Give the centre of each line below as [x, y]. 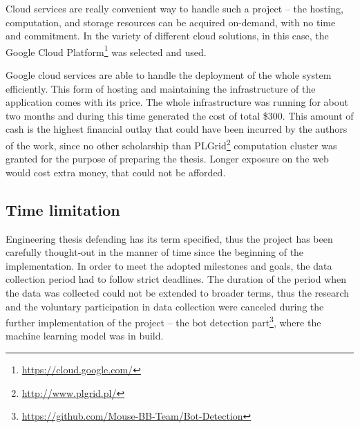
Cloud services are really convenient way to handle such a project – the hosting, [174, 8]
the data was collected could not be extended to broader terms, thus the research [178, 293]
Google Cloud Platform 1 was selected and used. [106, 50]
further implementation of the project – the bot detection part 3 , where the [163, 321]
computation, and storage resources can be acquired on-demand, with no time [171, 22]
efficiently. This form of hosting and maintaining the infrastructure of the [161, 88]
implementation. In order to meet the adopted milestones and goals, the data [169, 265]
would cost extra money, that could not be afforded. [116, 172]
